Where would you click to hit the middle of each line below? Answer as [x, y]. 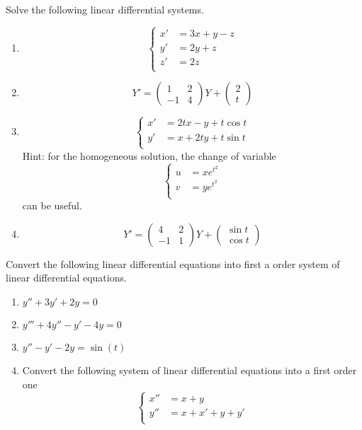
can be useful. [52, 205]
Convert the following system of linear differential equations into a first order [190, 370]
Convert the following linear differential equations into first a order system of [173, 263]
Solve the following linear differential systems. [105, 9]
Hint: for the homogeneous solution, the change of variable [149, 155]
